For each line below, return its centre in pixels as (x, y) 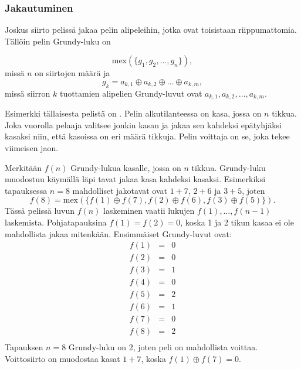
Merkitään (23, 167)
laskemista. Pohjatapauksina (56, 222)
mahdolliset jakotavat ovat (120, 190)
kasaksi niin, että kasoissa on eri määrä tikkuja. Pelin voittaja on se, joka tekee (147, 136)
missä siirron (28, 93)
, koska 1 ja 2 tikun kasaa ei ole (237, 222)
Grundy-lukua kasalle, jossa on (126, 167)
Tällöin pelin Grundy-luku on (58, 41)
